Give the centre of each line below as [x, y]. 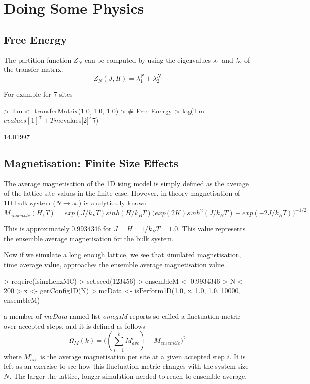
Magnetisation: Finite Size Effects [91, 163]
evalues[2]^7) [80, 120]
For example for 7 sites [38, 94]
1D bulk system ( [30, 203]
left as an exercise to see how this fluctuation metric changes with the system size [126, 366]
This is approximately [37, 229]
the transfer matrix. [34, 69]
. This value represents [212, 229]
